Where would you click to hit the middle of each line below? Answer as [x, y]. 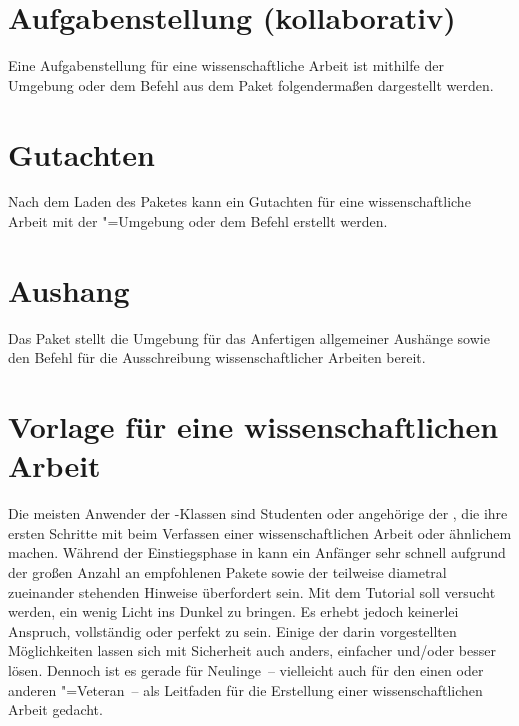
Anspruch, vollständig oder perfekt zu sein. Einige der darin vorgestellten [232, 630]
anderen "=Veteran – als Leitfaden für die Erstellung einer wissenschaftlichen [245, 689]
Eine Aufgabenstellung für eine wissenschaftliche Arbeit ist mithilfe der [226, 65]
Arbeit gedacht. [55, 709]
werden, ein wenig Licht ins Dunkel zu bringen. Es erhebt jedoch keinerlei [233, 611]
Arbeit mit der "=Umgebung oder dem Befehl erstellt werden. [198, 221]
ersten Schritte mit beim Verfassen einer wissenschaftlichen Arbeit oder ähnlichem [260, 532]
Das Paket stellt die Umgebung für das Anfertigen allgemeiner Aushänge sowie [249, 337]
